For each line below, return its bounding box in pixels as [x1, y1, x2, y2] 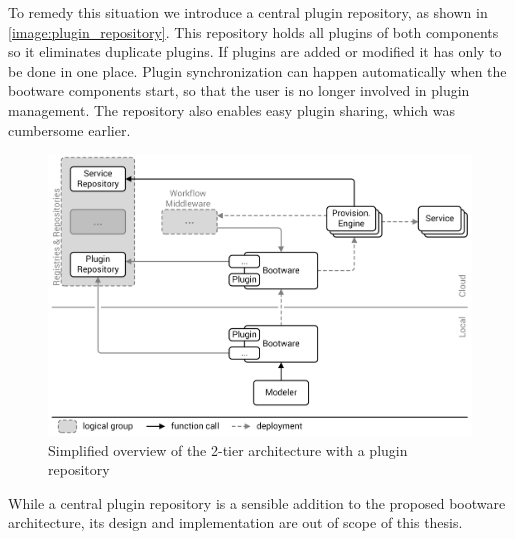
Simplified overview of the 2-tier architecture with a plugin [48, 439, 408, 460]
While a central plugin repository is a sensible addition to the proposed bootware [8, 492, 506, 513]
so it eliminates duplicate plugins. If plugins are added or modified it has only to [8, 41, 502, 62]
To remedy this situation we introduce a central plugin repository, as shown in [8, 2, 488, 22]
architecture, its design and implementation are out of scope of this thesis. [8, 512, 463, 533]
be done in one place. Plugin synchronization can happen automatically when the [8, 60, 507, 81]
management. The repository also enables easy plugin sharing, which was [8, 99, 456, 120]
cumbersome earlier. [8, 119, 131, 140]
